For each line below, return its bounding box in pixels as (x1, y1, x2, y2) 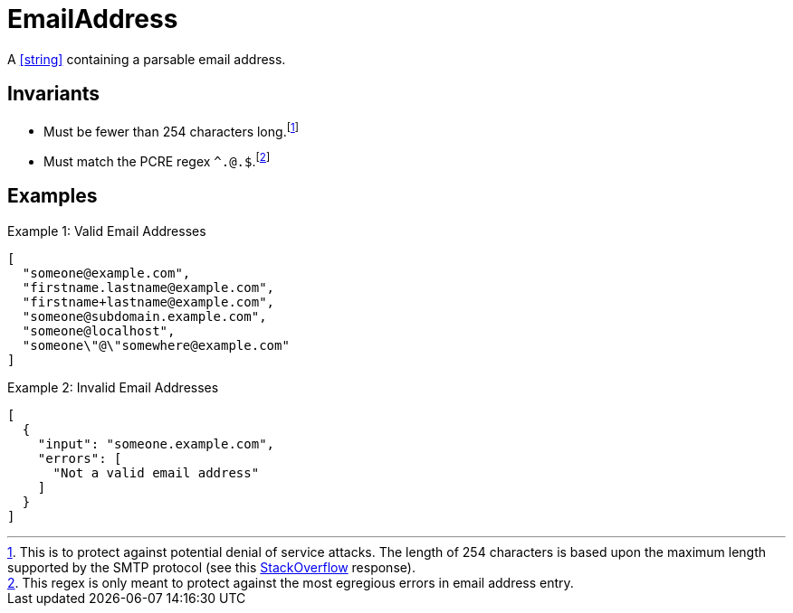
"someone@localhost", (22, 323, 176, 338)
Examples (7, 184, 98, 208)
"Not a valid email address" (53, 465, 260, 480)
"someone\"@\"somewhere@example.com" (22, 337, 290, 353)
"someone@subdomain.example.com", (22, 308, 267, 324)
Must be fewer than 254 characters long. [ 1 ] (43, 120, 299, 139)
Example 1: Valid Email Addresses (7, 222, 206, 239)
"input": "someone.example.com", (37, 436, 275, 451)
